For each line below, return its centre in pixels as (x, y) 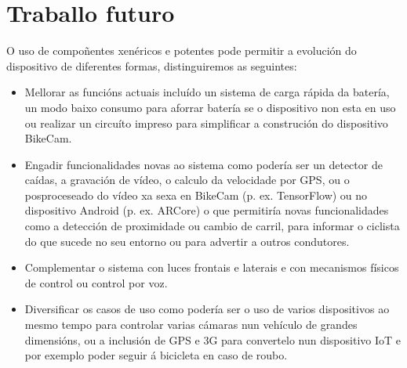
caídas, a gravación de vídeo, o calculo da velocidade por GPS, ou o (187, 180)
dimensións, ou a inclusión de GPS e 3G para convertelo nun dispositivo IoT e (213, 339)
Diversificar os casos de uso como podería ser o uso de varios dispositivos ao (207, 309)
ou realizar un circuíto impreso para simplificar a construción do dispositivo (206, 123)
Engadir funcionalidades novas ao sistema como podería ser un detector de (203, 164)
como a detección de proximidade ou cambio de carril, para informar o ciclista (212, 226)
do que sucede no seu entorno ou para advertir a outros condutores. (187, 241)
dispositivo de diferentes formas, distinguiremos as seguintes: (152, 65)
